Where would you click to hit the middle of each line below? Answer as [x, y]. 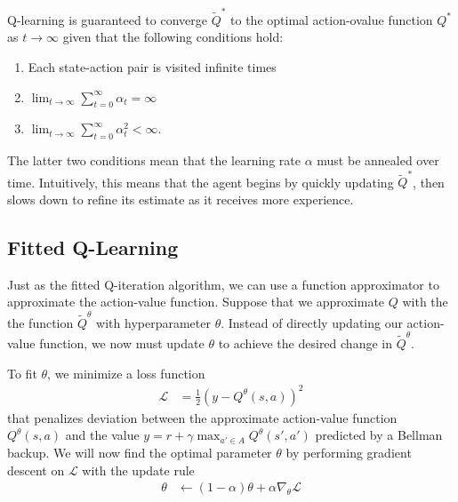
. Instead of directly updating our [312, 322]
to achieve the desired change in [305, 343]
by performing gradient [349, 452]
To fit [22, 373]
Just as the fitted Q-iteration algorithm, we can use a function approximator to [223, 284]
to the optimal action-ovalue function [332, 19]
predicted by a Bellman [379, 435]
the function [40, 322]
